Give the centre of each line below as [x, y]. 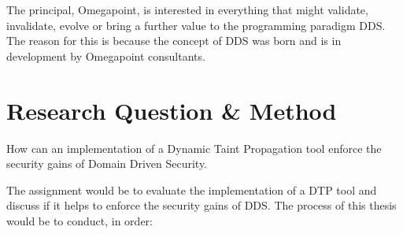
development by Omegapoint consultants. [106, 56]
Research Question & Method [172, 110]
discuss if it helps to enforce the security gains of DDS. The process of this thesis [201, 205]
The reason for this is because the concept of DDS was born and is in [174, 41]
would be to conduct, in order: [79, 220]
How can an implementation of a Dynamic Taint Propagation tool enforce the [194, 148]
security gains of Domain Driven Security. [107, 163]
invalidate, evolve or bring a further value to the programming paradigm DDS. [196, 25]
